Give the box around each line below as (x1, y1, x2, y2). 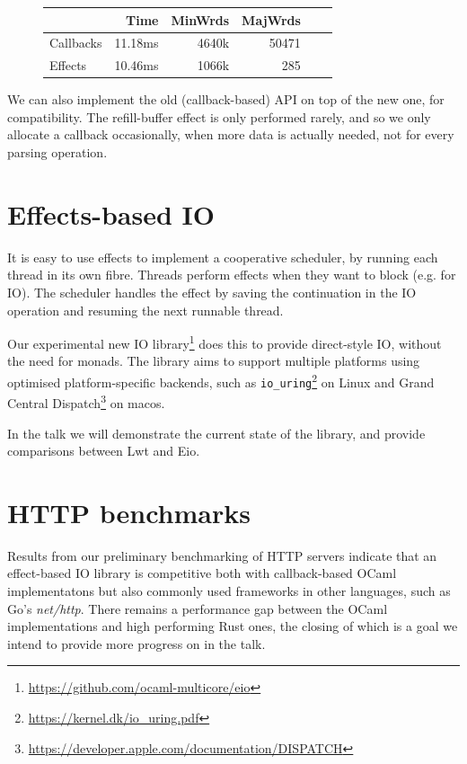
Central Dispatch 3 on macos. (7, 391, 165, 412)
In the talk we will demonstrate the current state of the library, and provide (7, 423, 426, 442)
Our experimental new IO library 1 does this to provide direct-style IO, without (7, 332, 442, 352)
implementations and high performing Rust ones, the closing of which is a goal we (7, 617, 458, 635)
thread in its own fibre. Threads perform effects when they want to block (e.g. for (7, 265, 456, 284)
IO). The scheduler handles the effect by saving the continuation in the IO (7, 282, 417, 301)
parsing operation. (7, 143, 108, 162)
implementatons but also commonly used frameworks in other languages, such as (7, 582, 451, 600)
